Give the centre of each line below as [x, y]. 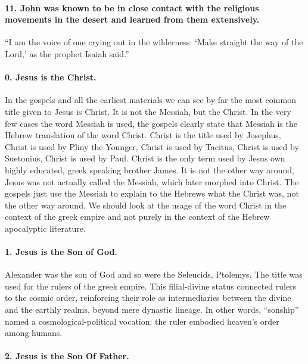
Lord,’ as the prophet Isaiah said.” [67, 53]
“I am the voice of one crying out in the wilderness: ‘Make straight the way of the [154, 42]
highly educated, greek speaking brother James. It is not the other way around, [150, 169]
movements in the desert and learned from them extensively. [132, 19]
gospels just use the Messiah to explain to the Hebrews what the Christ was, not [152, 193]
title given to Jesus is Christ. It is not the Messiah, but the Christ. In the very [148, 111]
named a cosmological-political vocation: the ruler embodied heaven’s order [142, 321]
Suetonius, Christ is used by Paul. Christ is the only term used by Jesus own [145, 158]
